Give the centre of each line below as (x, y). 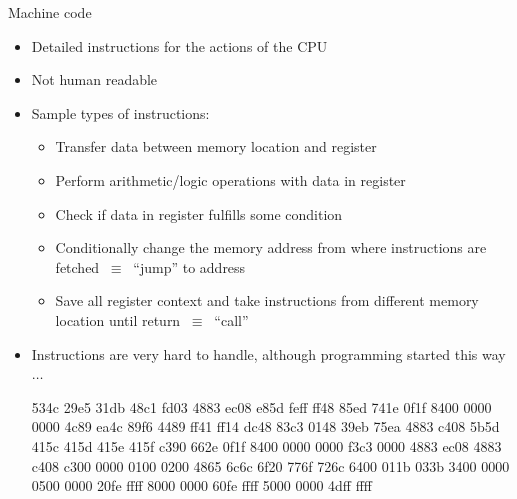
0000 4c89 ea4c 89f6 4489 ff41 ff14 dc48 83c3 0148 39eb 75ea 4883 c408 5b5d (265, 426)
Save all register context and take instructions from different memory (267, 300)
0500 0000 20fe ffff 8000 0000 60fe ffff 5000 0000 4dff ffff (201, 485)
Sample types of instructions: (120, 112)
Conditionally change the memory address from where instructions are (271, 247)
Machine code (50, 12)
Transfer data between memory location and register (216, 146)
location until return (118, 319)
